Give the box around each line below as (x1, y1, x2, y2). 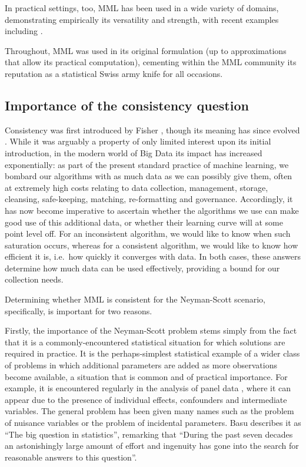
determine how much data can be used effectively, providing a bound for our (5, 261, 280, 274)
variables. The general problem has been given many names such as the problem (5, 405, 294, 417)
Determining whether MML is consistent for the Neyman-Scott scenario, (5, 293, 266, 305)
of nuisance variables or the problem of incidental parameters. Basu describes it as (5, 416, 301, 429)
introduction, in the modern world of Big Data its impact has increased (5, 146, 262, 159)
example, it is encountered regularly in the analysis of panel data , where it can (5, 382, 291, 394)
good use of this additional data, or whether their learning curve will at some (5, 216, 283, 228)
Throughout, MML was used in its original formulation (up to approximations (5, 44, 287, 56)
